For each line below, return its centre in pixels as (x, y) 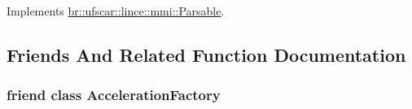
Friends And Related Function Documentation (206, 54)
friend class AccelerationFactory (114, 95)
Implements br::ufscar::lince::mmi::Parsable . (116, 11)
